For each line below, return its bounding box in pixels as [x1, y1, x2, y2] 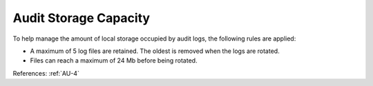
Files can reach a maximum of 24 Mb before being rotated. [30, 56, 198, 65]
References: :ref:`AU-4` [12, 69, 79, 77]
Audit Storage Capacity [12, 10, 151, 25]
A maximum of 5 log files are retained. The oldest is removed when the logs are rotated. [30, 47, 280, 55]
